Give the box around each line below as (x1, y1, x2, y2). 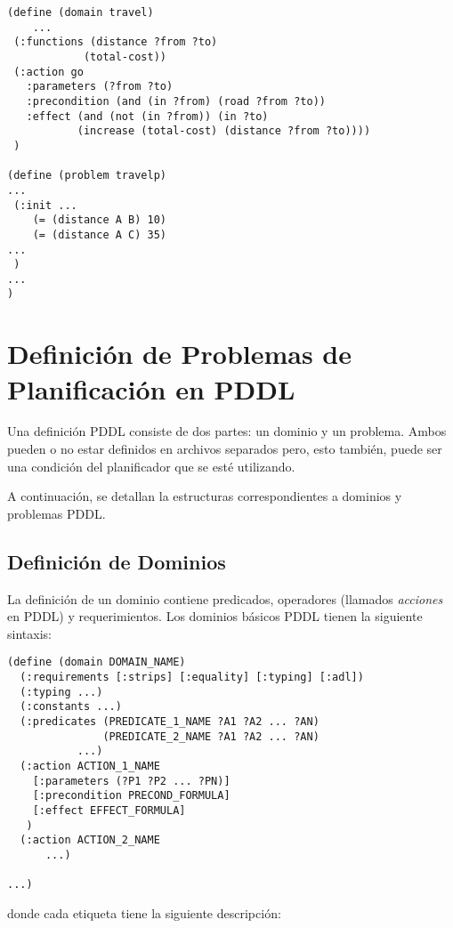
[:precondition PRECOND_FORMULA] (32, 789, 231, 803)
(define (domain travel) (7, 6, 154, 19)
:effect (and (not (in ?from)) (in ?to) (26, 109, 269, 123)
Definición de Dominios (7, 547, 226, 575)
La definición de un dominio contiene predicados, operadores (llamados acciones (7, 589, 443, 608)
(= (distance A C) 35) (32, 228, 166, 241)
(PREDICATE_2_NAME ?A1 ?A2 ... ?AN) (102, 730, 320, 743)
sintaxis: (7, 624, 52, 642)
